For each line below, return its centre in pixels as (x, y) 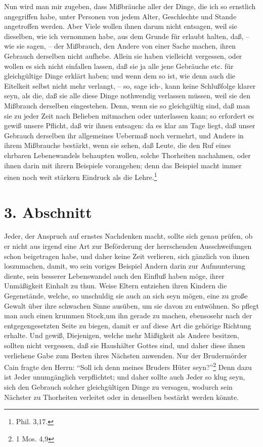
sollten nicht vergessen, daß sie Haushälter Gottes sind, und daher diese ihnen (125, 345)
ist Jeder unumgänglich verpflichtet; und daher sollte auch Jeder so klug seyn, (125, 377)
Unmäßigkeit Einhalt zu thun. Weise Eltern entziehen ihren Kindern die (116, 286)
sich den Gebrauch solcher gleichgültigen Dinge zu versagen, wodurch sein (118, 387)
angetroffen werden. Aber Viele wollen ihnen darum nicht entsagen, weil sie (121, 26)
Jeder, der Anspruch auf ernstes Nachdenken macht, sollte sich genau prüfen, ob (128, 236)
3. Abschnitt (48, 212)
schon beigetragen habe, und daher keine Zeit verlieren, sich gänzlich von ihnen (127, 256)
